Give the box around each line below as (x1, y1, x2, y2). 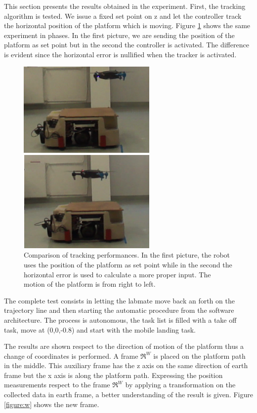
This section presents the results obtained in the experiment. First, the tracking (4, 1, 246, 11)
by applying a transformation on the (125, 379, 236, 390)
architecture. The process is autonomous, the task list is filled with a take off (4, 314, 237, 325)
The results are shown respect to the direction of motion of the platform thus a (4, 341, 244, 351)
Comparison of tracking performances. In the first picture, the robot (24, 250, 230, 260)
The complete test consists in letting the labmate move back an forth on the (4, 295, 235, 305)
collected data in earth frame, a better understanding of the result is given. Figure (4, 389, 253, 400)
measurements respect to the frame (4, 379, 110, 390)
